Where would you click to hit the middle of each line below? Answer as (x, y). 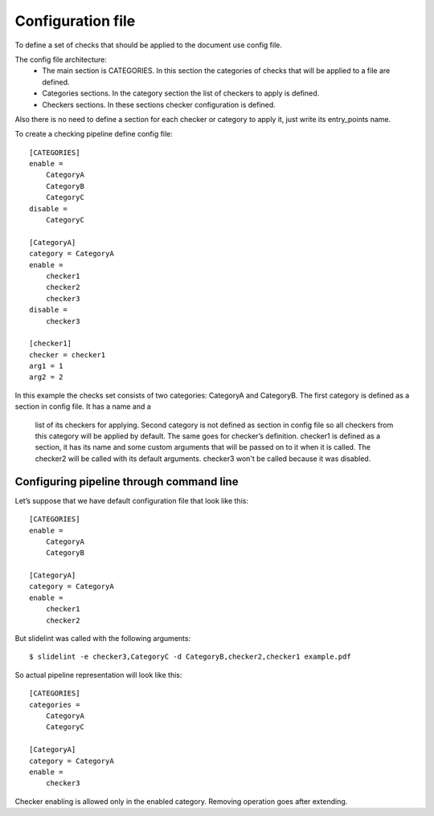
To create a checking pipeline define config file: (94, 134)
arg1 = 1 (46, 366)
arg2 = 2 (46, 377)
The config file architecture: (61, 59)
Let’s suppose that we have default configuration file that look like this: (132, 500)
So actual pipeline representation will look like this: (98, 675)
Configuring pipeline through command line (127, 481)
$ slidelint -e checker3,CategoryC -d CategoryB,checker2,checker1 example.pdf (190, 657)
